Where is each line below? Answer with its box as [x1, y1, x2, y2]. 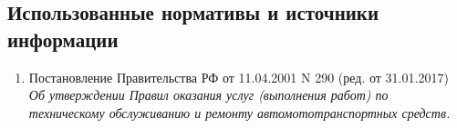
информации [7, 25, 119, 53]
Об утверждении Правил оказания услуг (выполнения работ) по [28, 85, 389, 104]
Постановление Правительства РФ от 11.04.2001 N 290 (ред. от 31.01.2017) [28, 67, 449, 86]
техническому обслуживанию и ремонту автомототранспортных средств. [28, 103, 451, 122]
